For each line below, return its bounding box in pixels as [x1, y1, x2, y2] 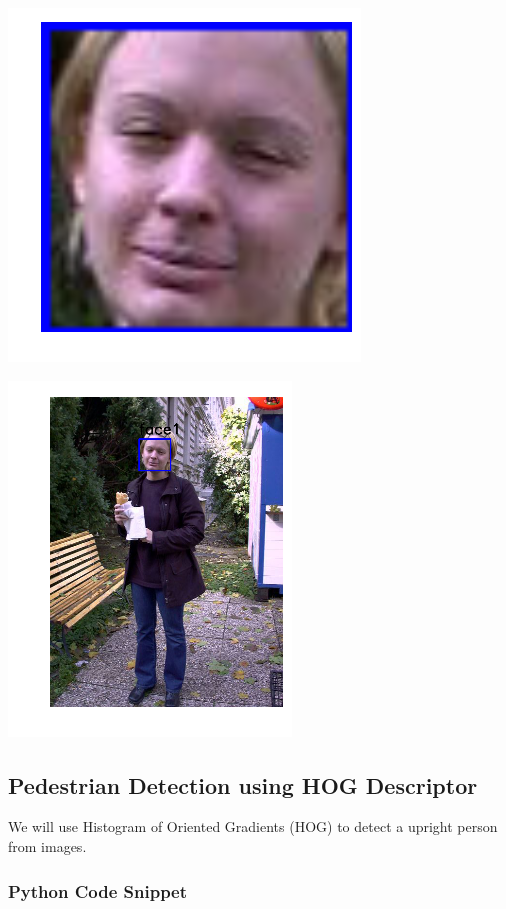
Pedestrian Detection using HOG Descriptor [8, 769, 478, 800]
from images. [8, 835, 87, 856]
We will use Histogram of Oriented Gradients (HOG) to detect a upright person [8, 816, 498, 837]
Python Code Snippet [8, 878, 188, 903]
